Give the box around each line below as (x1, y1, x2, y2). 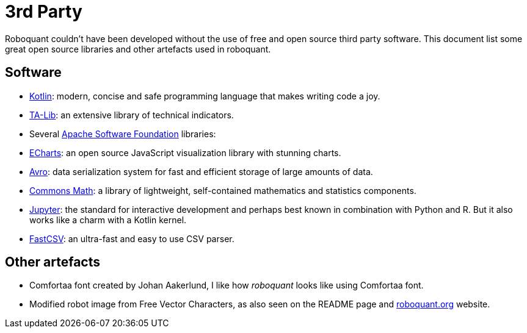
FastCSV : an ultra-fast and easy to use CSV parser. (29, 233, 234, 244)
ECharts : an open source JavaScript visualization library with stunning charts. (29, 147, 341, 158)
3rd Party (5, 1, 82, 22)
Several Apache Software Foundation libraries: (29, 128, 216, 139)
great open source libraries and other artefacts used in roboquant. (5, 43, 271, 54)
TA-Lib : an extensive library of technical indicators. (29, 109, 234, 120)
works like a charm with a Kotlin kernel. (29, 214, 187, 225)
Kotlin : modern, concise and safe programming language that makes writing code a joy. (29, 90, 380, 101)
